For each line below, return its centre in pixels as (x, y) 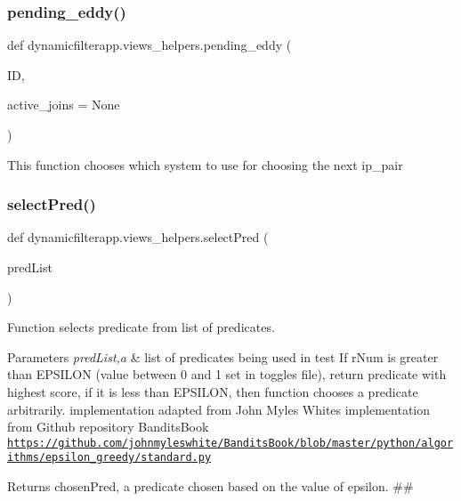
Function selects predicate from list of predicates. (141, 327)
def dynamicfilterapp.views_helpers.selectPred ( (138, 237)
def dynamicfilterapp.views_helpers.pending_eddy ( (150, 45)
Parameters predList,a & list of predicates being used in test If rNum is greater (223, 356)
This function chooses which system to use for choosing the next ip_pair (205, 164)
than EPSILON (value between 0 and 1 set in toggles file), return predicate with (227, 374)
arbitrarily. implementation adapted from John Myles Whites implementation (219, 409)
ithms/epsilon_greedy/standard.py (109, 458)
